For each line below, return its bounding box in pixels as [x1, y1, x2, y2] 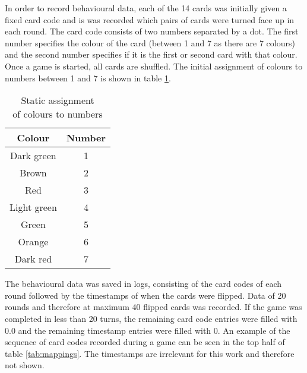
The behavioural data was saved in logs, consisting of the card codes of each [5, 277, 282, 290]
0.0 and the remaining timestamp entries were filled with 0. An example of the [5, 324, 290, 336]
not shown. [5, 359, 45, 371]
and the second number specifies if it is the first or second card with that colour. [5, 48, 297, 61]
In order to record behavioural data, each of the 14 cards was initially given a [5, 2, 287, 14]
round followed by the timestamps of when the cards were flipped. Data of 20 [5, 289, 286, 301]
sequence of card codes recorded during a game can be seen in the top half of [5, 336, 285, 348]
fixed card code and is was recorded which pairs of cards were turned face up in [5, 13, 295, 26]
